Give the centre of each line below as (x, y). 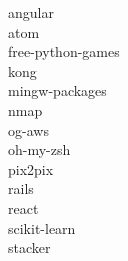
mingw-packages (57, 90)
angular (31, 12)
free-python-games (64, 51)
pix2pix (31, 168)
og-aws (28, 129)
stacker (29, 247)
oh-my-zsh (39, 149)
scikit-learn (42, 227)
